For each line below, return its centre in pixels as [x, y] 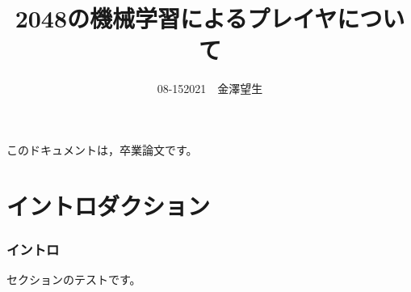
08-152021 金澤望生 [210, 89]
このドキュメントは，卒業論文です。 [102, 149]
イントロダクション [109, 205]
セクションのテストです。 [74, 279]
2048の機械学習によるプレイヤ [176, 18]
